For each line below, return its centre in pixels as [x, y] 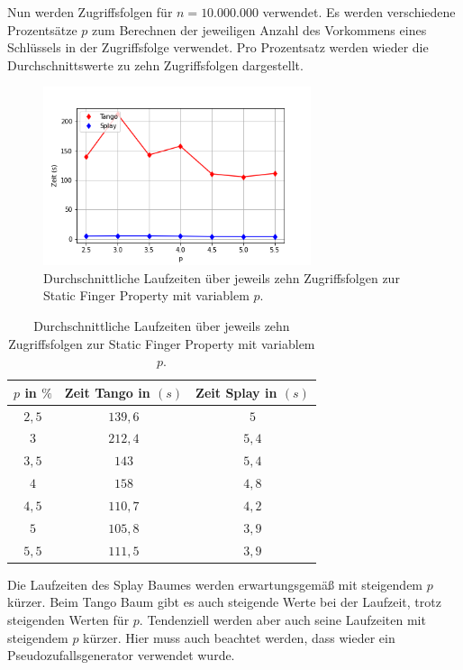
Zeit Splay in [236, 392]
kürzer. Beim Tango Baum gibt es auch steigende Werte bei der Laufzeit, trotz [224, 602]
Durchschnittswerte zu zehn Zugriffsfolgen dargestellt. [155, 64]
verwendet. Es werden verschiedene [359, 12]
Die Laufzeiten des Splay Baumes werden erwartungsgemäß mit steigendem [215, 584]
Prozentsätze [42, 29]
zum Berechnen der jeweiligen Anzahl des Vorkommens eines [259, 29]
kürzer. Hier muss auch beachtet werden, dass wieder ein [239, 637]
